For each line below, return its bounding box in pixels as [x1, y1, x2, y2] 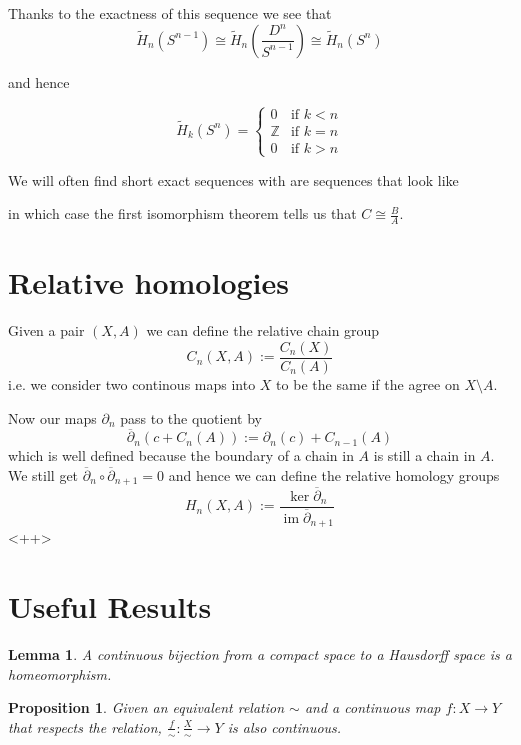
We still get [8, 464, 79, 485]
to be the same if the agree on [276, 373, 460, 394]
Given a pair [8, 320, 85, 341]
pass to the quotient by [120, 407, 262, 428]
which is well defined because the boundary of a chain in [8, 445, 354, 466]
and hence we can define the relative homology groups [168, 464, 500, 485]
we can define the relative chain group [146, 320, 380, 341]
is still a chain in [373, 445, 476, 466]
